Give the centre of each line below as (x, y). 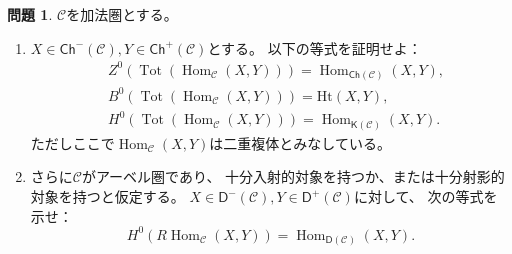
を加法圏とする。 (122, 14)
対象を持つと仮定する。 (107, 196)
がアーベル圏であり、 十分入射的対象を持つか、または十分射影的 (293, 176)
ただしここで (72, 142)
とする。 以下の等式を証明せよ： (314, 47)
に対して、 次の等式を (425, 196)
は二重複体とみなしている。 (300, 142)
